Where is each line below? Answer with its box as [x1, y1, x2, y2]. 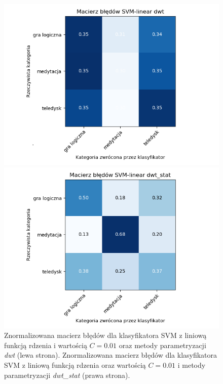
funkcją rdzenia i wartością [4, 339, 87, 350]
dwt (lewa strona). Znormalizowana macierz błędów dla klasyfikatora [4, 350, 217, 360]
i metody [177, 359, 206, 370]
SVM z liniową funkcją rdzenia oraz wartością [4, 359, 146, 370]
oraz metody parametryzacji [119, 339, 206, 350]
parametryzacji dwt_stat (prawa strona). [4, 369, 130, 380]
